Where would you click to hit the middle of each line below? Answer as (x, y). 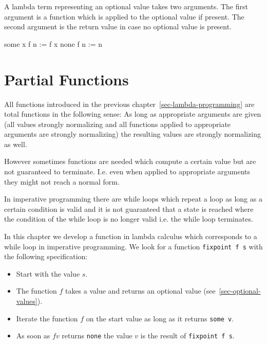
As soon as (33, 336)
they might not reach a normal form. (62, 181)
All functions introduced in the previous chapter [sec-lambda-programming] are (129, 104)
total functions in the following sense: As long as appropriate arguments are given (133, 114)
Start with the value (48, 273)
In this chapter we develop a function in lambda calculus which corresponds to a (131, 236)
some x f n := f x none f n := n (53, 43)
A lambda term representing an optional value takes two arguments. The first (126, 6)
